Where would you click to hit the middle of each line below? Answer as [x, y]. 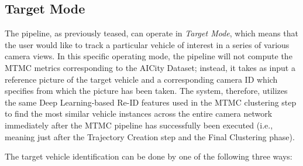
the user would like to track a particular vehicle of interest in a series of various [147, 44]
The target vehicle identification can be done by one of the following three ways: [149, 156]
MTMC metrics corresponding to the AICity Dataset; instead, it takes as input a [150, 67]
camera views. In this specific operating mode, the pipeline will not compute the [149, 56]
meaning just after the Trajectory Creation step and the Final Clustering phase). [150, 136]
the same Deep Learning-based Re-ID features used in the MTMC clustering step [151, 102]
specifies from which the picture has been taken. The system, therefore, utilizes [146, 91]
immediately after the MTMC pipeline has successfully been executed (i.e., [139, 125]
